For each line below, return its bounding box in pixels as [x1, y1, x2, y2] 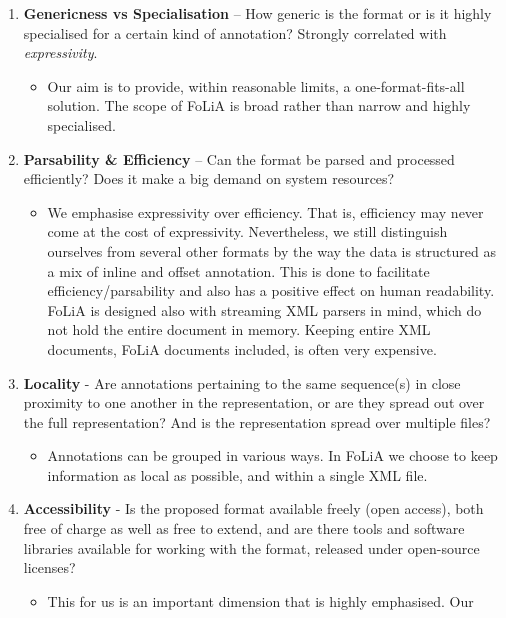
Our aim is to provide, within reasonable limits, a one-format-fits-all [47, 75, 465, 96]
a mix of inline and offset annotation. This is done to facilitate [47, 260, 430, 281]
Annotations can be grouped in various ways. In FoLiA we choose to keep [47, 445, 498, 466]
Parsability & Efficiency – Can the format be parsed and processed [23, 148, 455, 169]
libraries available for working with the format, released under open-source [23, 537, 480, 558]
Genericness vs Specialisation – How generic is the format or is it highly [23, 3, 492, 23]
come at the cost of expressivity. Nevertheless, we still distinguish [47, 221, 448, 242]
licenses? [23, 557, 76, 578]
